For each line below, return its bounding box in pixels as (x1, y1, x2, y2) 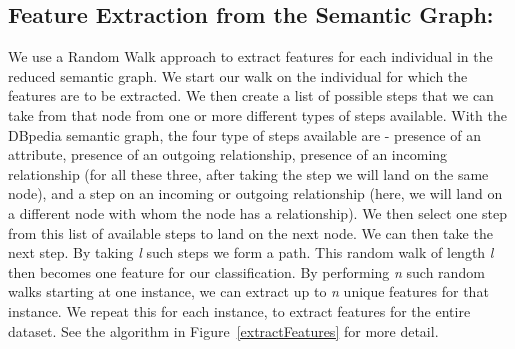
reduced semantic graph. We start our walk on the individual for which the (8, 65, 468, 86)
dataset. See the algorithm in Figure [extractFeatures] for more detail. (8, 320, 439, 341)
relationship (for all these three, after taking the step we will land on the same (8, 163, 489, 184)
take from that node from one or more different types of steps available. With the (8, 104, 507, 125)
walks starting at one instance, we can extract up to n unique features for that (8, 281, 489, 302)
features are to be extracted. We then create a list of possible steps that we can (8, 85, 494, 106)
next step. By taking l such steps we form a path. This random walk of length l (8, 242, 494, 263)
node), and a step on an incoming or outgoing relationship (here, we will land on (8, 183, 503, 204)
